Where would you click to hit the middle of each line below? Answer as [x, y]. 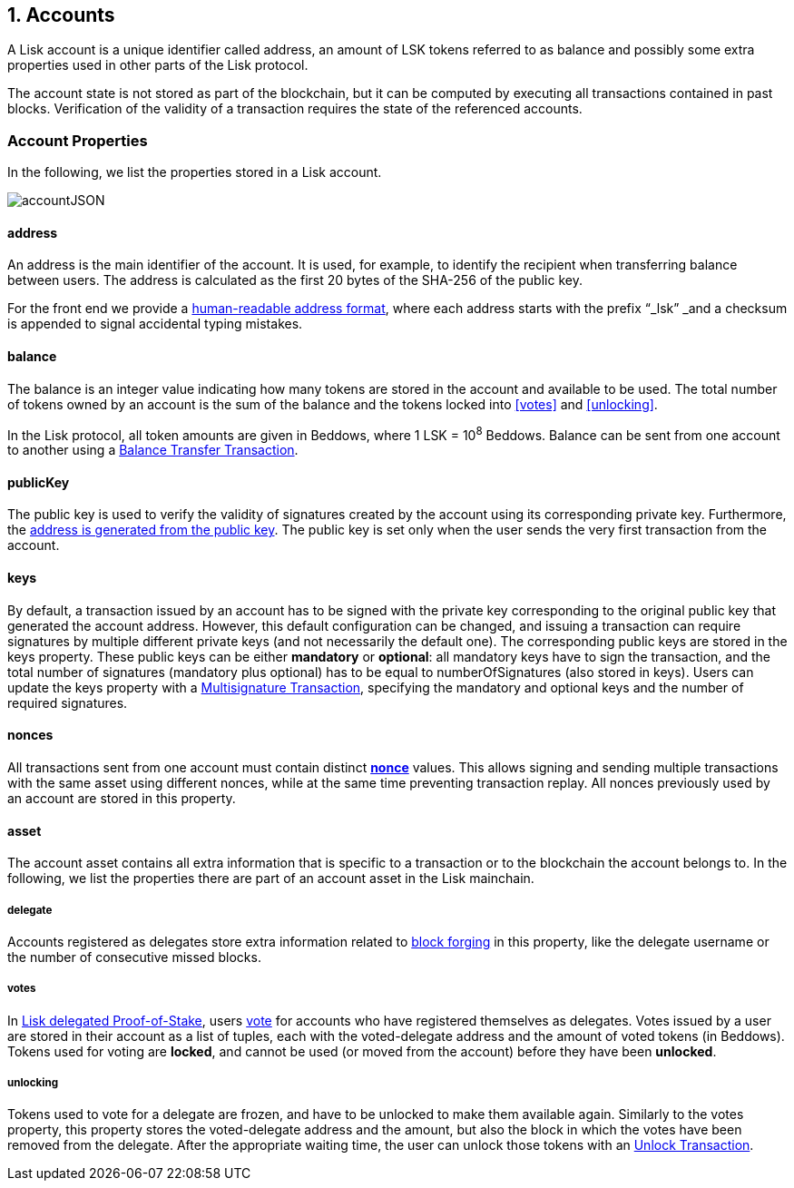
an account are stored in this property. [122, 798]
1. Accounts [61, 15]
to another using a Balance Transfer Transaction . [153, 450]
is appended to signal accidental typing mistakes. [155, 324]
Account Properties [78, 140]
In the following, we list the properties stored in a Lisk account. [195, 172]
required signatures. [68, 702]
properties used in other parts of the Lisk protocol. [158, 65]
